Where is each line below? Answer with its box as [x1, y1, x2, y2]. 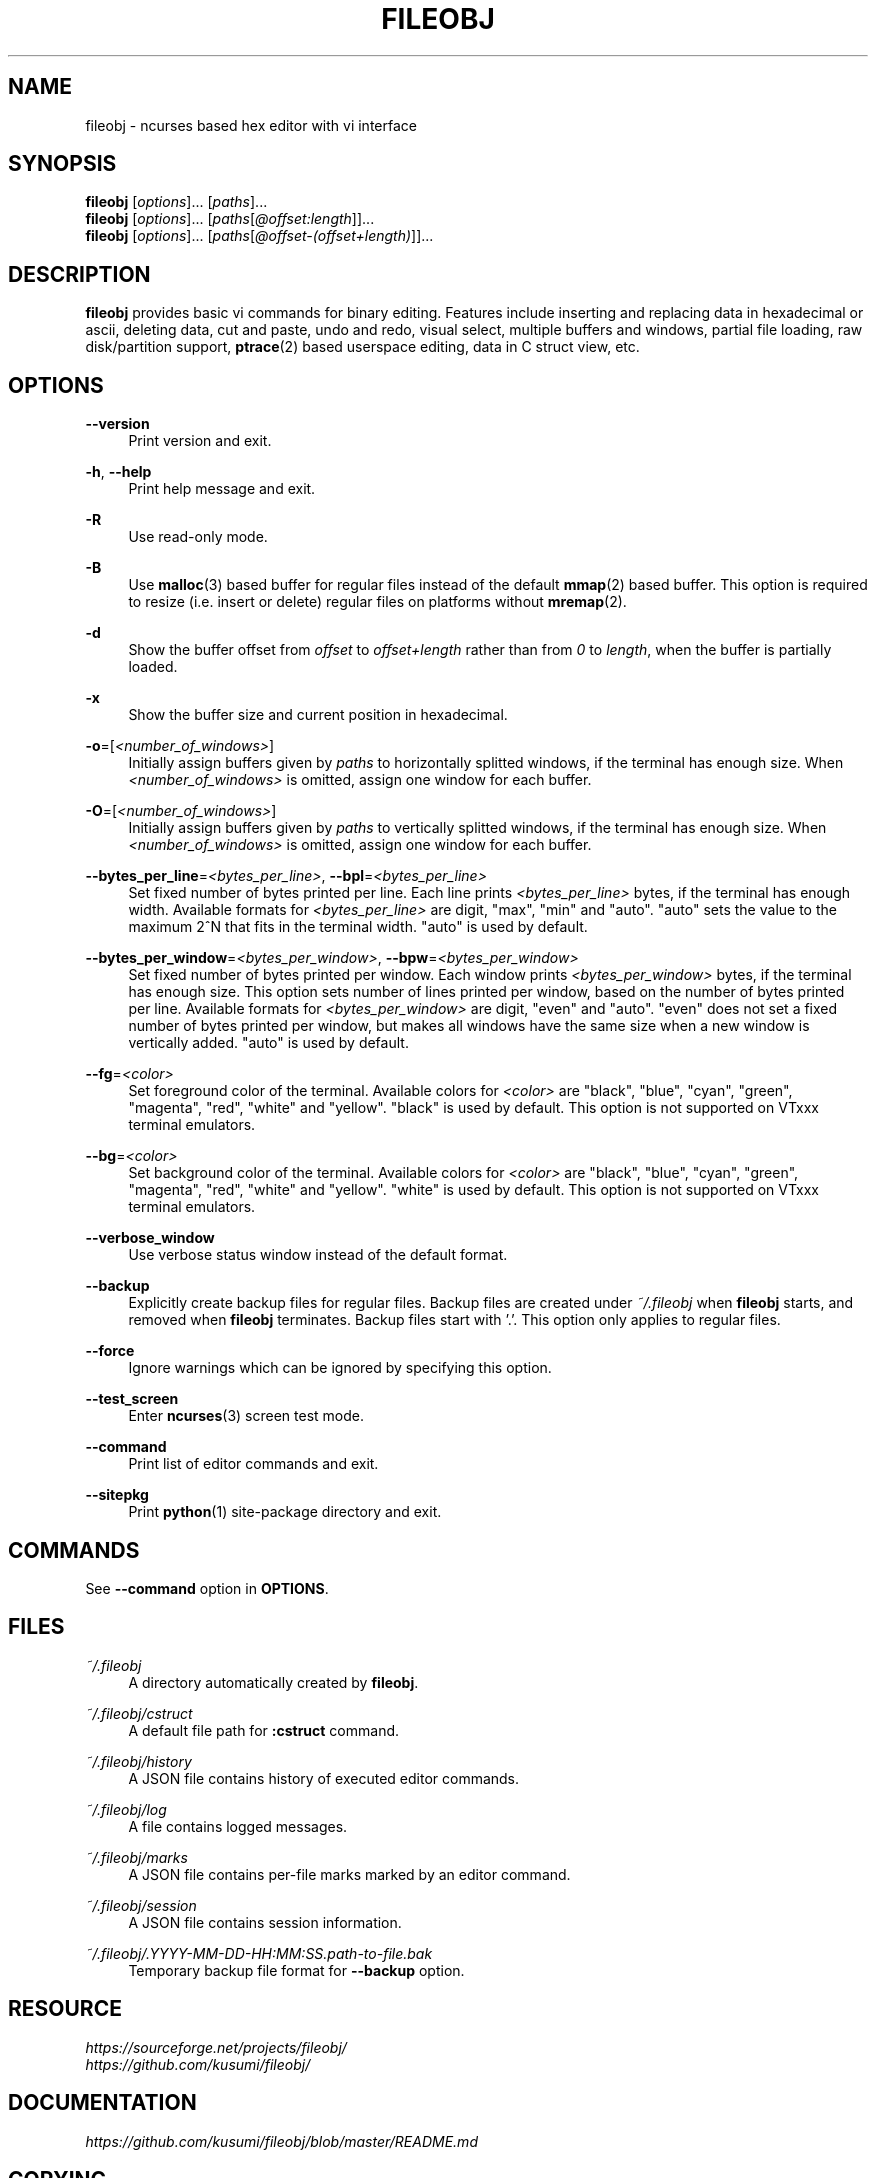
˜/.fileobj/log [85, 1800, 167, 1818]
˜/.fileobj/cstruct [85, 1704, 193, 1722]
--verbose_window [85, 1229, 215, 1247]
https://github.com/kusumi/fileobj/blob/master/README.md [85, 2132, 478, 2150]
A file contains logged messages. [128, 1817, 348, 1835]
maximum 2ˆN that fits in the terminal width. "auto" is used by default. [128, 918, 588, 936]
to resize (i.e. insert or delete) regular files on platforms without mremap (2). [128, 593, 627, 611]
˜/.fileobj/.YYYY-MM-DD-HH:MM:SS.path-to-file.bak [85, 1944, 433, 1962]
